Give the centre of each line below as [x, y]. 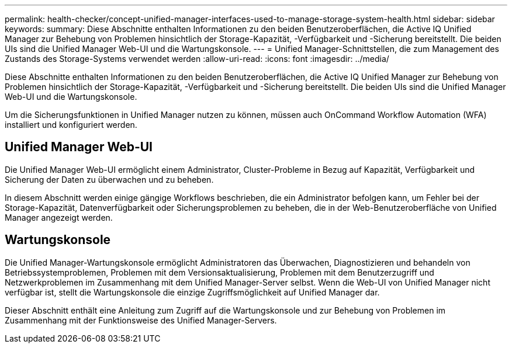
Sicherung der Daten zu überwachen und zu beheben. [109, 179]
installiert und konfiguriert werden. [71, 125]
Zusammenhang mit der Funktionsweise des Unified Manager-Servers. [141, 320]
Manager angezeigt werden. [59, 217]
